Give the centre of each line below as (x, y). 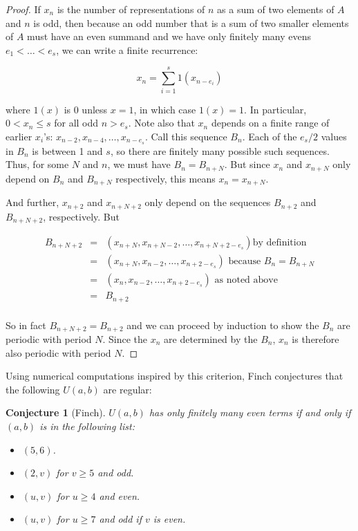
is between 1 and (67, 150)
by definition (280, 242)
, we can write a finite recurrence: (127, 49)
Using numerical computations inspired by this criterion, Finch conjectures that (175, 376)
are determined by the (211, 339)
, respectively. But (81, 216)
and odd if (120, 519)
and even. (120, 495)
